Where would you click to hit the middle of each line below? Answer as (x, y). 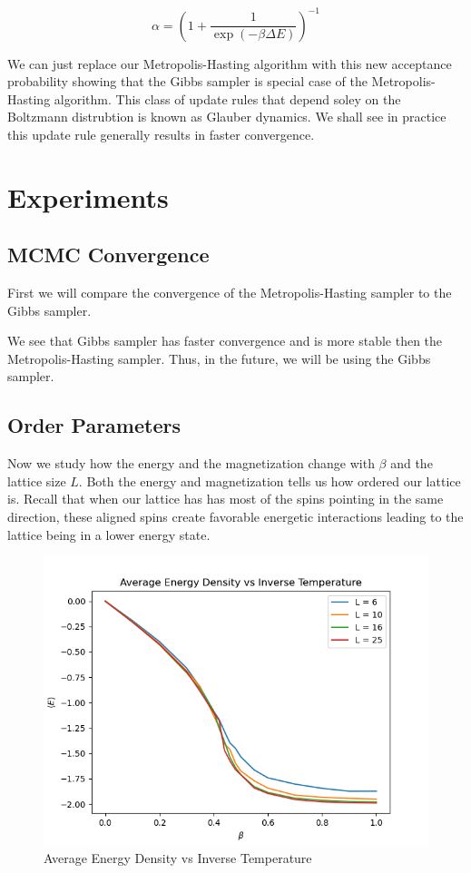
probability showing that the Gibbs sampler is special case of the (187, 81)
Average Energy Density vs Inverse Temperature (178, 857)
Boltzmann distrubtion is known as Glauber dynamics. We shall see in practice (227, 117)
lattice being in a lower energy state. (109, 534)
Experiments (88, 196)
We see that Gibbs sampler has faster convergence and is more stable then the (225, 341)
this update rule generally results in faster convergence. (161, 134)
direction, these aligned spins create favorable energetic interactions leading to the (235, 516)
